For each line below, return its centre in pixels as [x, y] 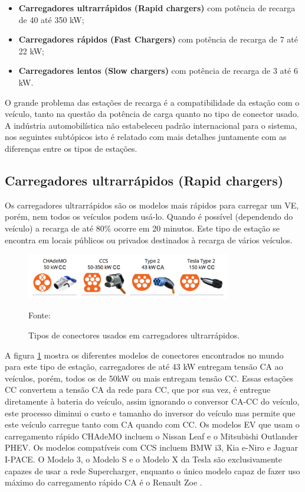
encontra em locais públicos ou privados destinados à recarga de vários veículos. [149, 240]
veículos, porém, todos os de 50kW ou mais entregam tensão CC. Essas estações [149, 378]
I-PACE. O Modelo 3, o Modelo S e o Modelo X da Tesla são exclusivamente [143, 459]
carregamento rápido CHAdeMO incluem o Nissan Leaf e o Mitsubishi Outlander [151, 436]
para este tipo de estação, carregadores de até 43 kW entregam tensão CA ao [144, 366]
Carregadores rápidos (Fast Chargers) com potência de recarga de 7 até [158, 39]
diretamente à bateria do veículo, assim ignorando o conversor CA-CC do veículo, [152, 401]
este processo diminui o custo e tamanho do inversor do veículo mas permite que [150, 413]
